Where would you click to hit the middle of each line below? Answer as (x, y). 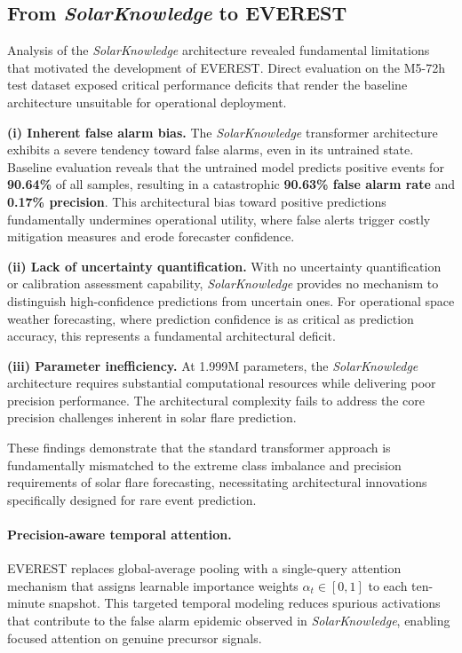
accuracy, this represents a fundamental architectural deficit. (171, 336)
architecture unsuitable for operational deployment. (147, 102)
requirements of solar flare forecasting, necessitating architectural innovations (217, 482)
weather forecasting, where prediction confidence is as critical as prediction (211, 318)
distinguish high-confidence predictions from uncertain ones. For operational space (231, 300)
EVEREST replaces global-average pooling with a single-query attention (204, 568)
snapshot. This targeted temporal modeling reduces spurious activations (245, 603)
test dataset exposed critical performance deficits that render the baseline (207, 85)
